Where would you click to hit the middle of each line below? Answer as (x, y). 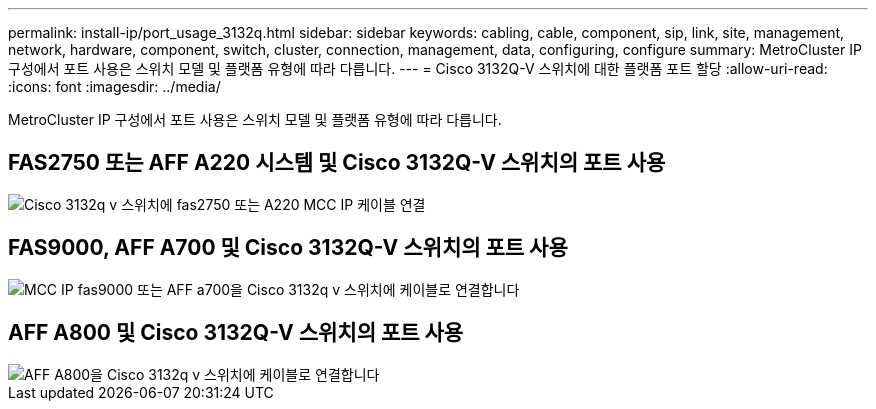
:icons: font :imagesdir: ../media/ (114, 86)
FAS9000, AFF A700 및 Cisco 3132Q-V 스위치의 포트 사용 (288, 248)
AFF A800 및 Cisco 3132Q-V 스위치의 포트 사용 (236, 333)
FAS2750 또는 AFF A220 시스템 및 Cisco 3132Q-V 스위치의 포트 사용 (337, 163)
